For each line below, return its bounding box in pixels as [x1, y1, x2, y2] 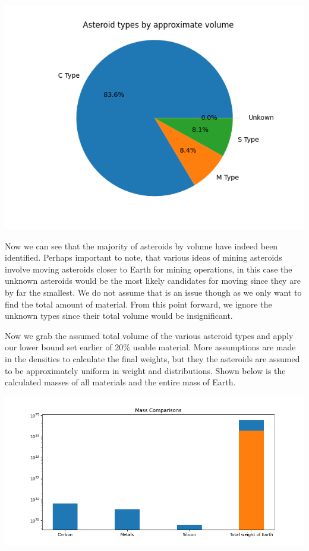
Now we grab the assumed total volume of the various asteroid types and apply [5, 329, 294, 341]
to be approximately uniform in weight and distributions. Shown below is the [5, 364, 286, 376]
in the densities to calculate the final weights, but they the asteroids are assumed [5, 352, 300, 365]
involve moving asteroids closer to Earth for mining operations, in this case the [5, 262, 292, 275]
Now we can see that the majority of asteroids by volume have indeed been [5, 239, 278, 252]
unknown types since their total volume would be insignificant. [5, 309, 233, 322]
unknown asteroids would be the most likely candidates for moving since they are [5, 274, 301, 287]
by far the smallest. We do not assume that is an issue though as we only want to [5, 286, 302, 298]
